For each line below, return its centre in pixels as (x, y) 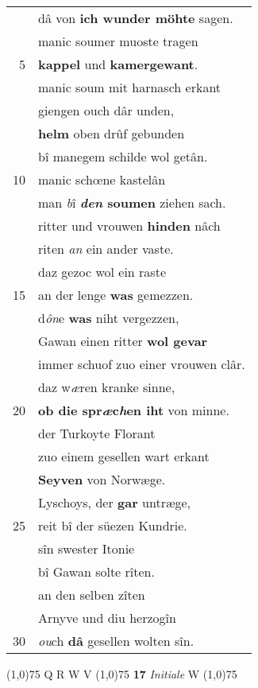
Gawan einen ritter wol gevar (123, 341)
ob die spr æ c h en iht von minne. (134, 410)
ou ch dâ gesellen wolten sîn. (116, 641)
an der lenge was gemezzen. (116, 295)
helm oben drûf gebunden (112, 133)
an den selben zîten (92, 595)
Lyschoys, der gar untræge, (115, 502)
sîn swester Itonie (87, 548)
